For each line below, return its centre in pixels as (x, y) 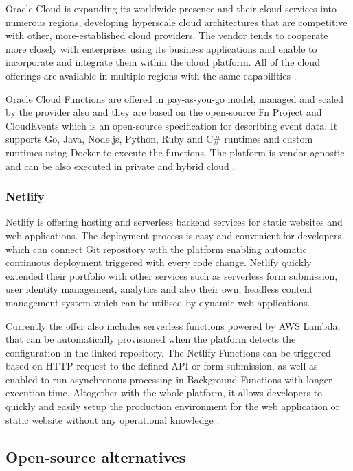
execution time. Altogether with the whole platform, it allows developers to (164, 392)
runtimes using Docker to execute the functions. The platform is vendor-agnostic (175, 152)
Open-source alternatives (96, 456)
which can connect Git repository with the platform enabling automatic (156, 249)
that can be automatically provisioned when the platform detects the (151, 339)
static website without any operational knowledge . (113, 419)
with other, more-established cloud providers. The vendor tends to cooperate (167, 35)
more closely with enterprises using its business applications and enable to (161, 48)
